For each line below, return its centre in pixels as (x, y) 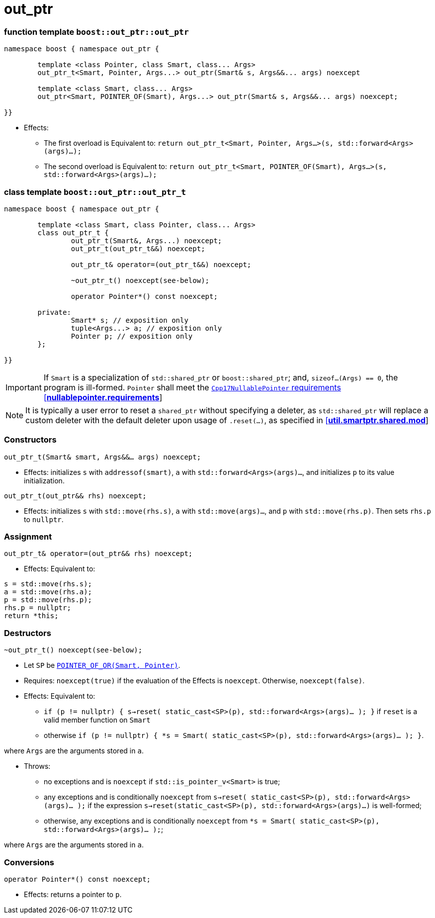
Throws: (37, 766)
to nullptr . (44, 519)
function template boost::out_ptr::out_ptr (96, 32)
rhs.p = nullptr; (38, 608)
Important (24, 387)
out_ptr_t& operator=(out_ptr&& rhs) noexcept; (98, 554)
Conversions (29, 862)
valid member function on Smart (97, 720)
